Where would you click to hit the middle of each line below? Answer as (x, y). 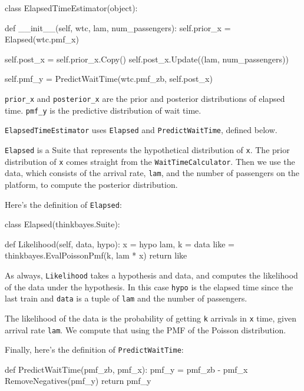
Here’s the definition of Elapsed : (63, 204)
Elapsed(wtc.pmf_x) (42, 39)
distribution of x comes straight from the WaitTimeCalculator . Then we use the (150, 161)
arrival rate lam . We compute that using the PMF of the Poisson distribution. (146, 329)
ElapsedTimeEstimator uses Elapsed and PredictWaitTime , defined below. (141, 130)
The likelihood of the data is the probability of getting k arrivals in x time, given (151, 318)
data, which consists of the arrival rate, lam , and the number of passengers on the (152, 173)
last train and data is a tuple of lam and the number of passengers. (126, 298)
